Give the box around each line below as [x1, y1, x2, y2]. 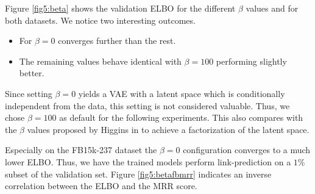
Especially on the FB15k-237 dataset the [5, 143, 157, 156]
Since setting [5, 87, 52, 99]
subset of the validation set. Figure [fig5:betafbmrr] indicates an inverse [5, 167, 272, 180]
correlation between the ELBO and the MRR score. [5, 179, 197, 192]
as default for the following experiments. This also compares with [59, 111, 303, 124]
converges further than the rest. [58, 34, 176, 47]
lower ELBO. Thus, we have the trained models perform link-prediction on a [5, 155, 291, 168]
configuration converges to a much [183, 143, 311, 156]
